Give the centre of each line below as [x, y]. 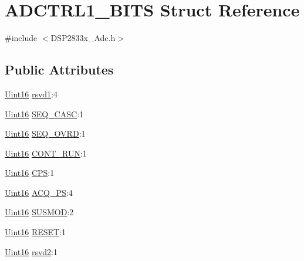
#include [21, 38]
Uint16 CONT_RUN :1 [46, 153]
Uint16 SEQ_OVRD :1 [45, 133]
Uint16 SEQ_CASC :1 [44, 113]
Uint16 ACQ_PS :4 [39, 192]
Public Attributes [59, 70]
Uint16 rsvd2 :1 [31, 251]
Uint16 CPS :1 [30, 173]
